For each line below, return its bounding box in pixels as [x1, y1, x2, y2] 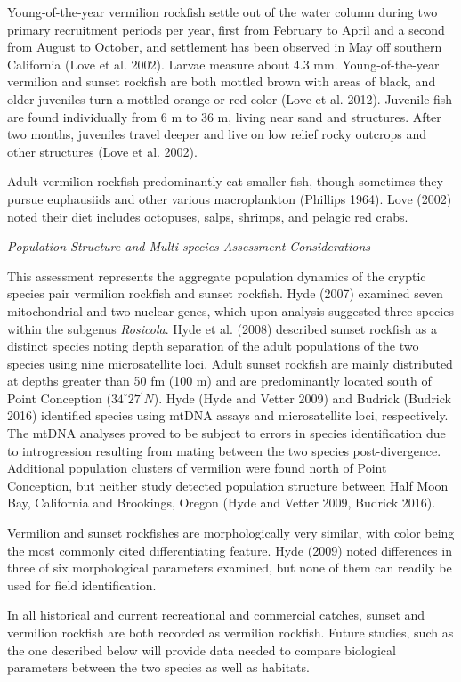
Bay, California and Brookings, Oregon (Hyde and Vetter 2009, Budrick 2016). [7, 493, 436, 512]
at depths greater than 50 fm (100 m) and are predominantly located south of [7, 371, 432, 390]
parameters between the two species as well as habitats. [7, 658, 310, 677]
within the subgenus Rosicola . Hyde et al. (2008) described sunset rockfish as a [7, 319, 437, 337]
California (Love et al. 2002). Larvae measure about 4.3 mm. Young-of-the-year [7, 54, 440, 73]
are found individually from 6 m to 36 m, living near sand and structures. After [7, 107, 441, 126]
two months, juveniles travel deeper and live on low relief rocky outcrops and [7, 125, 426, 143]
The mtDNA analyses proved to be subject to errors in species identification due [7, 424, 446, 442]
